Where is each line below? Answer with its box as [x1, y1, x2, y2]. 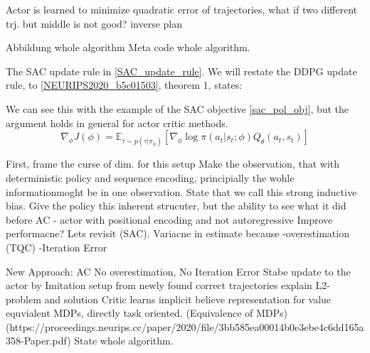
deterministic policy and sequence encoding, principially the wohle [6, 170, 295, 185]
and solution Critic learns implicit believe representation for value [44, 291, 332, 306]
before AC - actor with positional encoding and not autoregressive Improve [6, 212, 333, 227]
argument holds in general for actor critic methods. [6, 115, 228, 130]
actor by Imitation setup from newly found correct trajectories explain [6, 278, 312, 293]
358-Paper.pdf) [6, 333, 71, 348]
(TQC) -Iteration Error [6, 239, 107, 254]
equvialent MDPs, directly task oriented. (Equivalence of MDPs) [6, 305, 288, 320]
